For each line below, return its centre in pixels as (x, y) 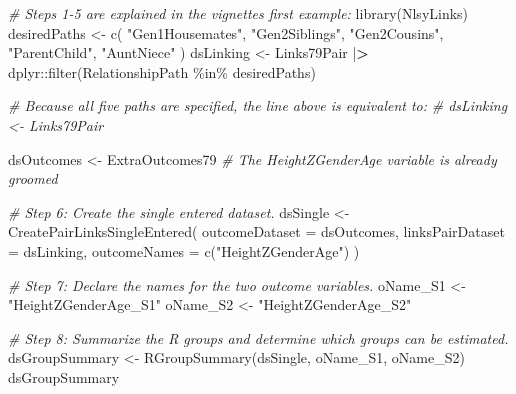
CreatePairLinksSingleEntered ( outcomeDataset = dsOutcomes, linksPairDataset (256, 231)
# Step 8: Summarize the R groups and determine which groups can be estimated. (258, 337)
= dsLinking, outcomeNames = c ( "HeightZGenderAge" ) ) (184, 250)
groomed (33, 178)
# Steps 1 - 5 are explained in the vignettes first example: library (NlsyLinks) (238, 13)
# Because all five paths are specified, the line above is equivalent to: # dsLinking (258, 105)
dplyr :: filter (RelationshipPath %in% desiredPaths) (162, 71)
